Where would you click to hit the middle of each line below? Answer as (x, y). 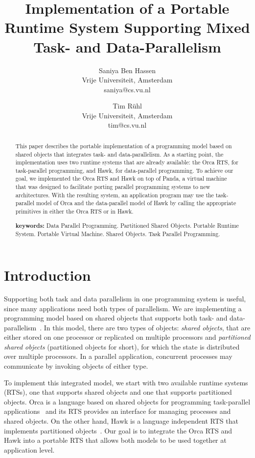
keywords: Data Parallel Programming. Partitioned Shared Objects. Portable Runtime (127, 225)
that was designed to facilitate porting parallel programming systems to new (113, 187)
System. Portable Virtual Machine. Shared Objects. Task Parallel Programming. (118, 234)
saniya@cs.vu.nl (127, 89)
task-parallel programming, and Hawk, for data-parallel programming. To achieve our (124, 170)
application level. (29, 449)
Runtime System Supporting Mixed (127, 27)
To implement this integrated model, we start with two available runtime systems (126, 382)
